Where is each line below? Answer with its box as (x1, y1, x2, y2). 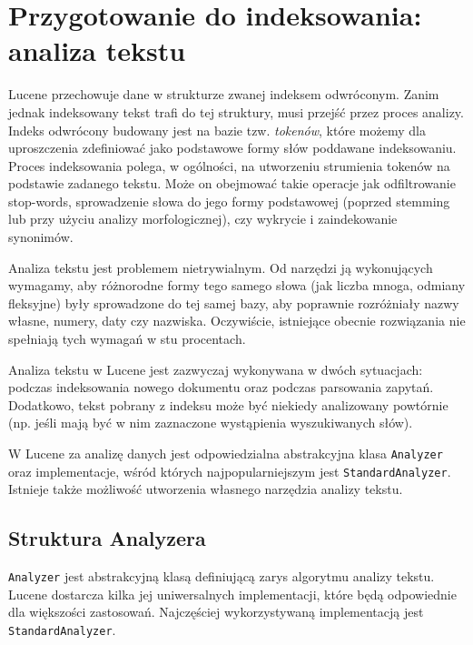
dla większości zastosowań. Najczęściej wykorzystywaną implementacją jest (8, 602, 424, 621)
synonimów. (8, 227, 74, 247)
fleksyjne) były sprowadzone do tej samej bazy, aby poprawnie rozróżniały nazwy (8, 293, 459, 312)
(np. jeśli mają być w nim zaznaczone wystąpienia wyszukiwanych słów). (8, 413, 413, 432)
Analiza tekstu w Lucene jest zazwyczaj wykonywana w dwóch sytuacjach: (8, 359, 423, 378)
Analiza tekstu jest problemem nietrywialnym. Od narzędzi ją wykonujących (8, 257, 433, 277)
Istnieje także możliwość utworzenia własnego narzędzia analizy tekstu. (8, 479, 403, 499)
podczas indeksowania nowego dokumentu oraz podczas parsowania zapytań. (8, 378, 434, 397)
